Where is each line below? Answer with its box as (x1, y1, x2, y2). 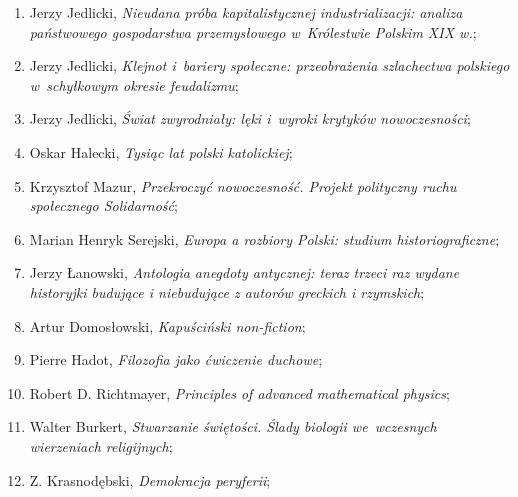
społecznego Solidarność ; (29, 195, 178, 216)
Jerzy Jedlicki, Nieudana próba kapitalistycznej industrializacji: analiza (29, 2, 463, 22)
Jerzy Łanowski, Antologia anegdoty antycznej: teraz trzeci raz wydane (29, 262, 460, 283)
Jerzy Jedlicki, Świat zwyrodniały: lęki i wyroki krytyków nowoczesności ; (29, 108, 471, 129)
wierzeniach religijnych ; (29, 435, 173, 456)
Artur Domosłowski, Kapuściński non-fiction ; (29, 315, 306, 336)
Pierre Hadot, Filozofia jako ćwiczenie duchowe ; (29, 349, 323, 370)
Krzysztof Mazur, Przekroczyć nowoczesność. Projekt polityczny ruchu (29, 175, 457, 196)
